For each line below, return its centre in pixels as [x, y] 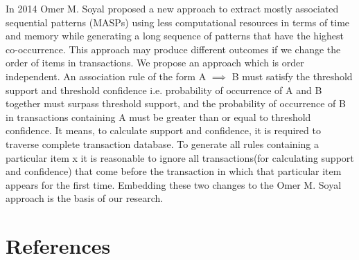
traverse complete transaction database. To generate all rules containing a [162, 143]
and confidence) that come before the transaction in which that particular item [174, 171]
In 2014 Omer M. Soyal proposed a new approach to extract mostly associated [172, 8]
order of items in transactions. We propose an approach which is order [155, 63]
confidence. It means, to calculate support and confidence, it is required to [163, 130]
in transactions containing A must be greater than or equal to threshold [158, 117]
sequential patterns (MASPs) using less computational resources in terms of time [178, 22]
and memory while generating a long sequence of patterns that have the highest [175, 36]
